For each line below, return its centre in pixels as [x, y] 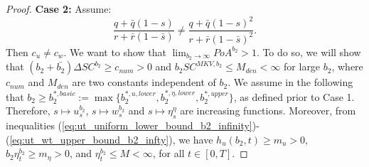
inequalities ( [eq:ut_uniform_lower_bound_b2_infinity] [129, 125]
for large [302, 66]
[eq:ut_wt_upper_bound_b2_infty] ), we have [111, 139]
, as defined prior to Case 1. [294, 96]
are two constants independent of [144, 82]
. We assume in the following [290, 82]
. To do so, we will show [309, 52]
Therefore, [28, 111]
